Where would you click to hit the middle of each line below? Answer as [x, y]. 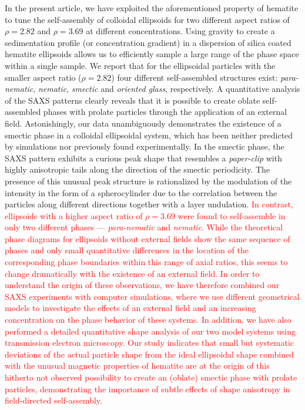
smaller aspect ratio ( [43, 77]
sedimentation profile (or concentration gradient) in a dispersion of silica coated [148, 42]
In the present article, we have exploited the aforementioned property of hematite [152, 8]
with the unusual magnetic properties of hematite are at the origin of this [137, 366]
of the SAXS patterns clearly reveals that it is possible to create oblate [133, 100]
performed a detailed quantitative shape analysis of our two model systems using [150, 331]
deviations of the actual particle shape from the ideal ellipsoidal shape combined [149, 354]
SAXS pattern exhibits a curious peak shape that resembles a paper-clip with [143, 158]
